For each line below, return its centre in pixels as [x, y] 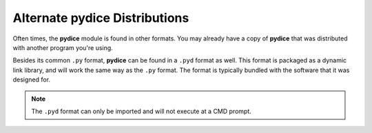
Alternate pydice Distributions [101, 18]
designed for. [32, 80]
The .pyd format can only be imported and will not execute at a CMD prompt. [141, 111]
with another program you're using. [63, 47]
